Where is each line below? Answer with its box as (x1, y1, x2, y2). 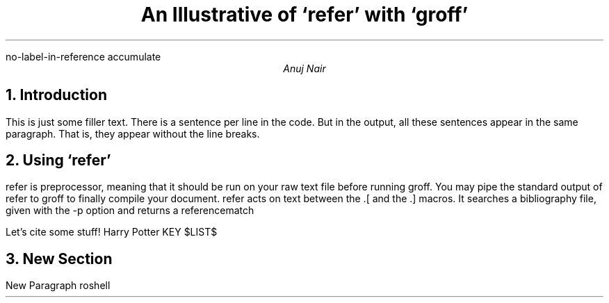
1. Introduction (6, 86, 107, 104)
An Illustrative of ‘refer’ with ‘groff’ (140, 3, 469, 26)
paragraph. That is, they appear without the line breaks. (6, 127, 260, 140)
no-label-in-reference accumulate (6, 50, 161, 63)
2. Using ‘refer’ (6, 151, 111, 170)
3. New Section (6, 249, 113, 268)
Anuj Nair (283, 62, 326, 74)
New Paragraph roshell (6, 279, 111, 292)
